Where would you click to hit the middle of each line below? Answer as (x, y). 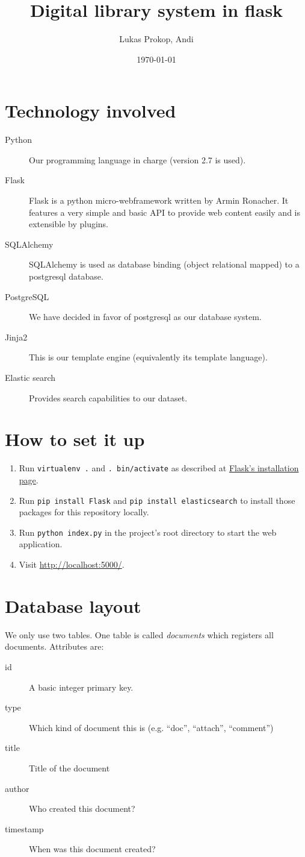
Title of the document (69, 768)
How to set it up (75, 439)
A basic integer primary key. (81, 687)
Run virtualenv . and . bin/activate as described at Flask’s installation (159, 468)
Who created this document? (82, 808)
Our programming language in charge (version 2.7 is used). (137, 159)
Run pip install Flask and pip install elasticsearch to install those (157, 500)
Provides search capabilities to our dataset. (108, 397)
